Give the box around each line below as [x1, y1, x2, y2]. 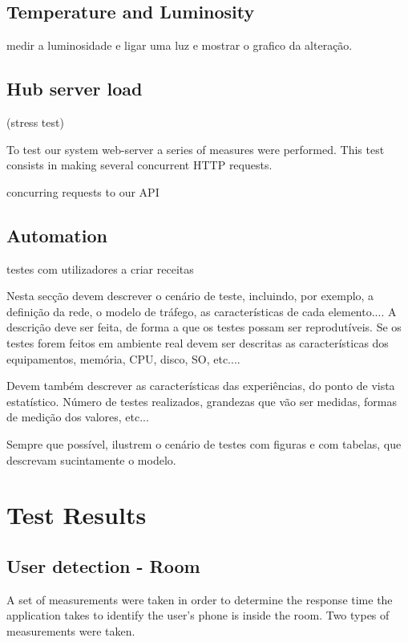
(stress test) [6, 114, 64, 130]
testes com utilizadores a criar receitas [6, 260, 194, 277]
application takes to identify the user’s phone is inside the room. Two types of [6, 607, 390, 624]
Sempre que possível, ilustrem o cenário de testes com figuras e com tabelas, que [6, 435, 402, 452]
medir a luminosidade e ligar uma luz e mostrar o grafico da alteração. [6, 37, 353, 54]
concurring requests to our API [6, 183, 160, 200]
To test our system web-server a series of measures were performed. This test [6, 140, 385, 157]
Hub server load [6, 76, 143, 101]
